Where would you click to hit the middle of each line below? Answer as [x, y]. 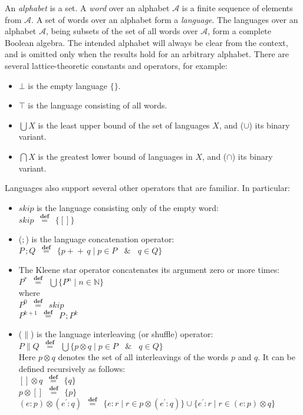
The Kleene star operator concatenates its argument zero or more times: [149, 270]
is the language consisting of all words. [98, 105]
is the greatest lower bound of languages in [115, 156]
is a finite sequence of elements [237, 8]
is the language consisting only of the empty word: [128, 207]
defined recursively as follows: [72, 368]
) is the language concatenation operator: [100, 238]
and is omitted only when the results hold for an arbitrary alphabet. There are [147, 54]
